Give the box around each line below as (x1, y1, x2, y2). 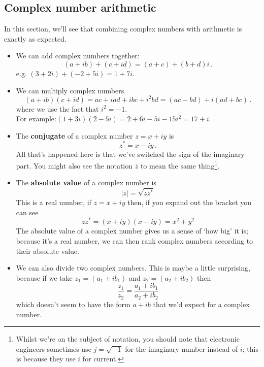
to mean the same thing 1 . (140, 159, 220, 171)
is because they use (16, 353, 76, 364)
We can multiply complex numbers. (16, 85, 126, 95)
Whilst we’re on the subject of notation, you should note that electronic (16, 333, 240, 344)
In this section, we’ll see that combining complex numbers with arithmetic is (4, 23, 242, 34)
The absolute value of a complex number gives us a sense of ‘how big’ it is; (16, 225, 248, 236)
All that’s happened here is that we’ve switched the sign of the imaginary (16, 148, 245, 159)
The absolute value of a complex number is (16, 177, 156, 188)
